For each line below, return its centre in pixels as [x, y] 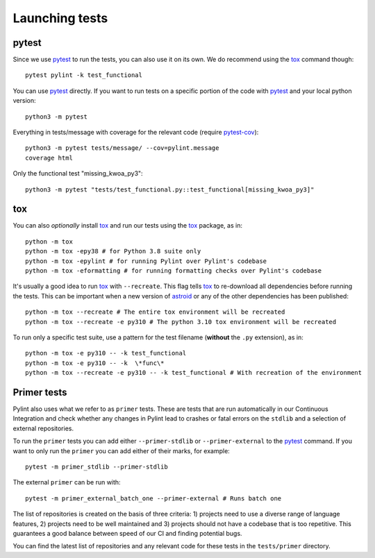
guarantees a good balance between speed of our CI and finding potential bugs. [127, 533]
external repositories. [43, 428]
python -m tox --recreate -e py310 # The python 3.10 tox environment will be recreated [181, 322]
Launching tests [60, 18]
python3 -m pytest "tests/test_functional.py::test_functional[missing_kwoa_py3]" [170, 189]
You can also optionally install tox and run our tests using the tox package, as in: [128, 226]
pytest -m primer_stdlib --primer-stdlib [97, 467]
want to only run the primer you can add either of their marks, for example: [122, 450]
